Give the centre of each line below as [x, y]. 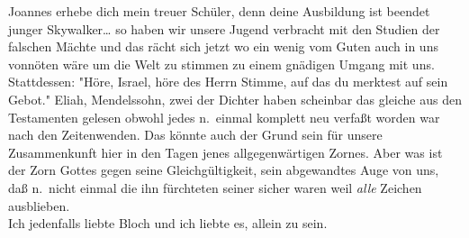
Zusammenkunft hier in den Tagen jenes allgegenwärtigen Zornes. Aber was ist [225, 152]
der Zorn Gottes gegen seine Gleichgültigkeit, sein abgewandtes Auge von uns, [224, 170]
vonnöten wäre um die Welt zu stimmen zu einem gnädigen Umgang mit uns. [221, 64]
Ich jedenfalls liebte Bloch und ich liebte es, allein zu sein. [168, 223]
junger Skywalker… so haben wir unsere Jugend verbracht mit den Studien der [224, 28]
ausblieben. [39, 205]
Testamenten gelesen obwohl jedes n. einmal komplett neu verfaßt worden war [224, 117]
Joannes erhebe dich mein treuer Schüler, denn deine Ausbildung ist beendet [219, 11]
